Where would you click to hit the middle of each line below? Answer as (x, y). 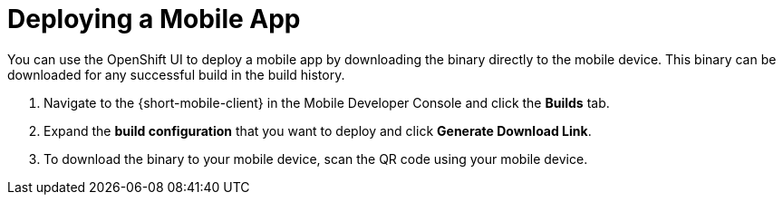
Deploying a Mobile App (154, 19)
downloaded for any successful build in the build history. (176, 74)
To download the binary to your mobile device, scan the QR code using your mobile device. (316, 159)
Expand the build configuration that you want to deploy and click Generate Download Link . (318, 130)
